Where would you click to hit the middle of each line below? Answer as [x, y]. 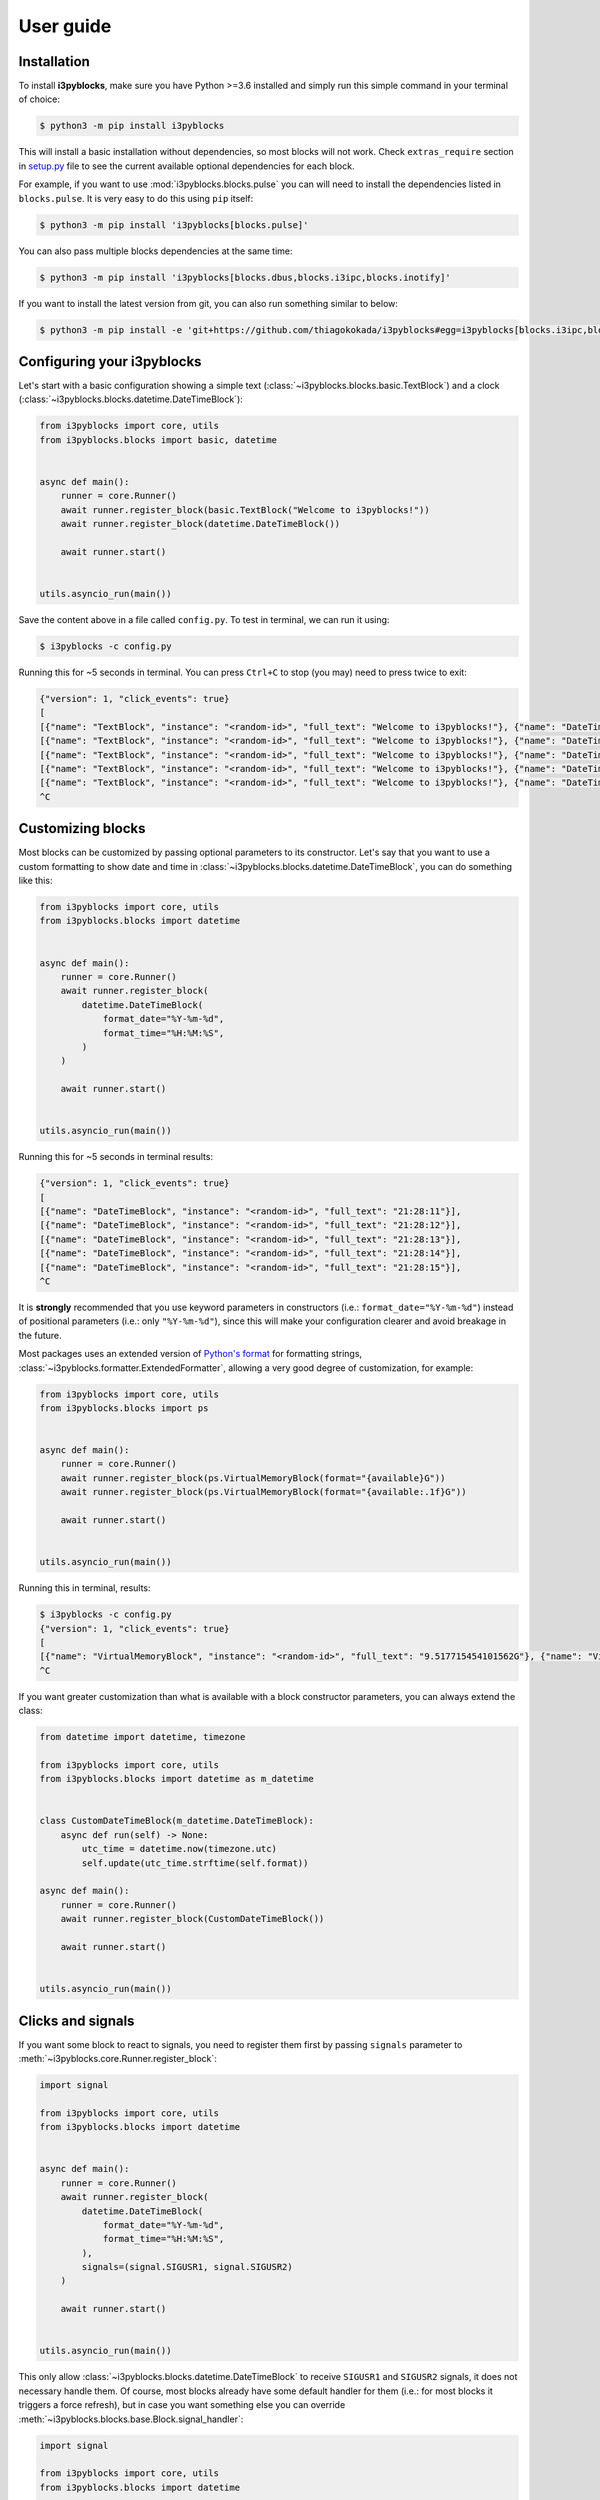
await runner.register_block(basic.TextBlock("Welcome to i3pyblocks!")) [245, 509]
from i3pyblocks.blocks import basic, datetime [158, 439]
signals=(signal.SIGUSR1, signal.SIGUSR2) [187, 2267]
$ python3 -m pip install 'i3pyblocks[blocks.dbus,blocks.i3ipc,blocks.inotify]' [245, 277]
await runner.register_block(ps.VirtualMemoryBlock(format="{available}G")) [253, 1478]
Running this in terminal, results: [84, 1588]
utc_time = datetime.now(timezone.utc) [179, 1849]
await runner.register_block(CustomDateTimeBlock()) [192, 1919]
